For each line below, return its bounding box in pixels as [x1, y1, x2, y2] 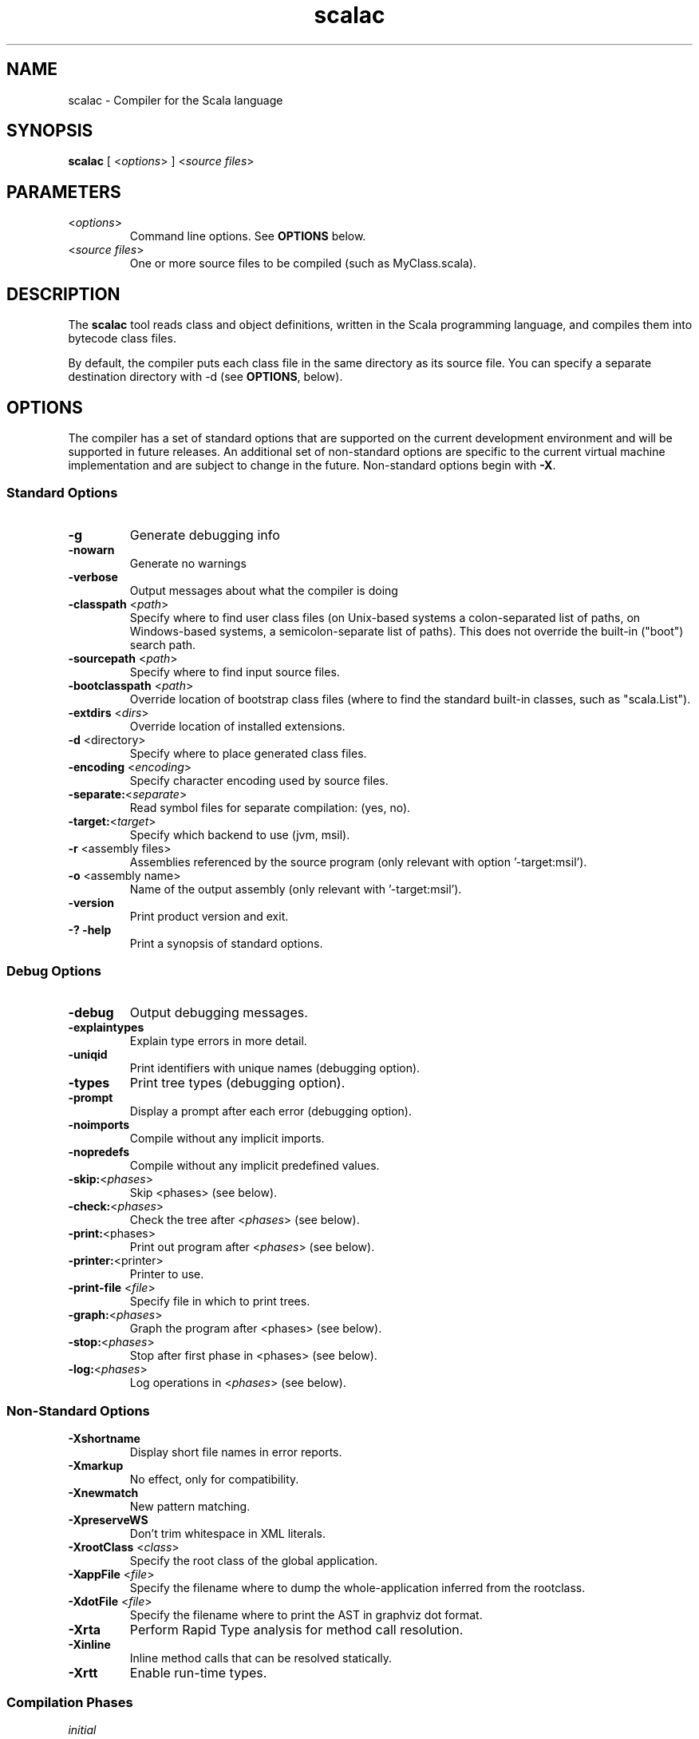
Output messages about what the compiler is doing [129, 583, 398, 597]
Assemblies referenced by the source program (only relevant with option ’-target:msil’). [129, 854, 587, 869]
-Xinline [68, 1638, 111, 1652]
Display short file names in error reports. [129, 1445, 342, 1460]
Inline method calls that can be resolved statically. [129, 1651, 393, 1666]
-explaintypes [68, 1020, 144, 1035]
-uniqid [68, 1048, 108, 1062]
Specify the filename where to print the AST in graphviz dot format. [129, 1608, 483, 1622]
